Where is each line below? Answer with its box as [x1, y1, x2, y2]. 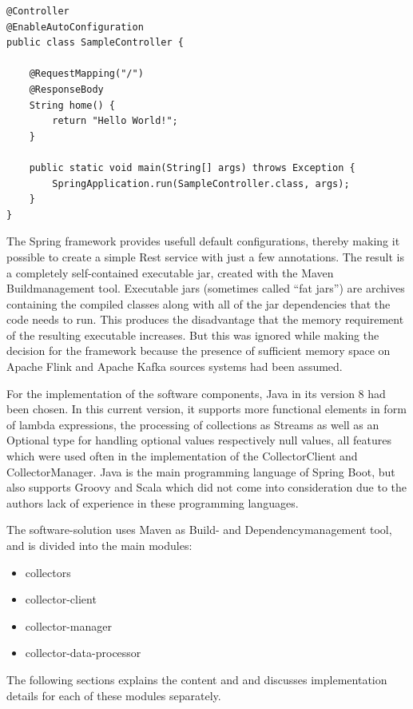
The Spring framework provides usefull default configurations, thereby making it [6, 233, 400, 249]
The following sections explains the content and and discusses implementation [6, 671, 387, 687]
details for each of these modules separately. [6, 687, 221, 703]
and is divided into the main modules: [6, 537, 193, 553]
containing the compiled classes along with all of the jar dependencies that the [6, 295, 391, 312]
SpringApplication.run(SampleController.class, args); [52, 177, 350, 189]
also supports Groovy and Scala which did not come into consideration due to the [6, 479, 407, 496]
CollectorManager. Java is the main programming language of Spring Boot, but [6, 463, 395, 480]
